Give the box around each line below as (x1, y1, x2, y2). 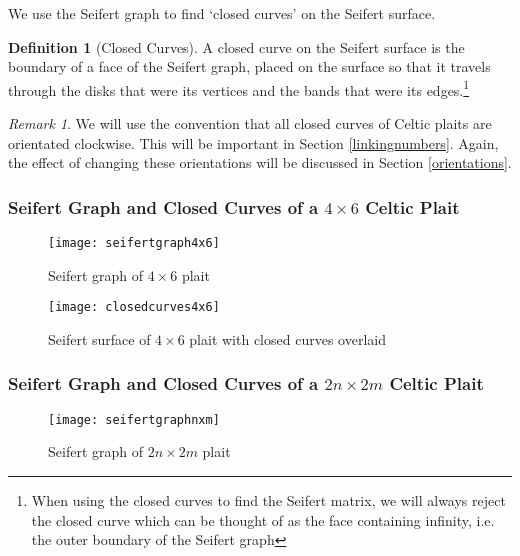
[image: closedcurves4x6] (48, 300, 220, 315)
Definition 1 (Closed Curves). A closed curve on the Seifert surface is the (8, 36, 465, 57)
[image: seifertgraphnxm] (48, 412, 220, 427)
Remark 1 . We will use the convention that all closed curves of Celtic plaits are (8, 113, 492, 134)
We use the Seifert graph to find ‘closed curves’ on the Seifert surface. (8, 3, 436, 23)
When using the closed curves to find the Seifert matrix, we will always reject (31, 490, 506, 510)
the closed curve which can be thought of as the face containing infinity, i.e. (31, 509, 495, 530)
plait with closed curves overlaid (189, 328, 386, 349)
